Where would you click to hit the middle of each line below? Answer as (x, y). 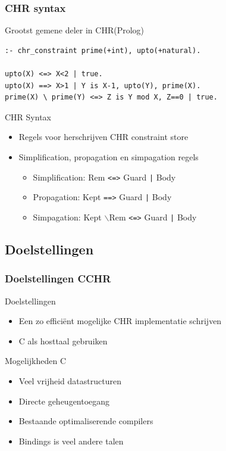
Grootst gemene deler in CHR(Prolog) (75, 30)
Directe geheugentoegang (64, 401)
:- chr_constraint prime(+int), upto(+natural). (103, 50)
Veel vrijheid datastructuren (70, 380)
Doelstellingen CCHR (58, 279)
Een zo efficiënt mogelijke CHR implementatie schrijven (120, 321)
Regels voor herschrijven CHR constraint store (103, 137)
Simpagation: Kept (67, 217)
